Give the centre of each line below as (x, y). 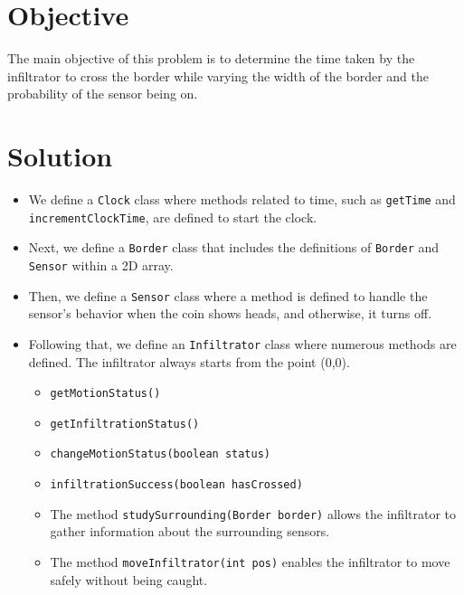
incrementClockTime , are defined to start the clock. (173, 217)
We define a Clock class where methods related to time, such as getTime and (242, 199)
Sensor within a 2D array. (101, 265)
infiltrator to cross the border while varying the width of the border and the (218, 76)
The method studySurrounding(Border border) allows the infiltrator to (253, 513)
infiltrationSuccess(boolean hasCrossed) (176, 485)
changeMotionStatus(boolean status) (160, 454)
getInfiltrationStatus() (125, 424)
